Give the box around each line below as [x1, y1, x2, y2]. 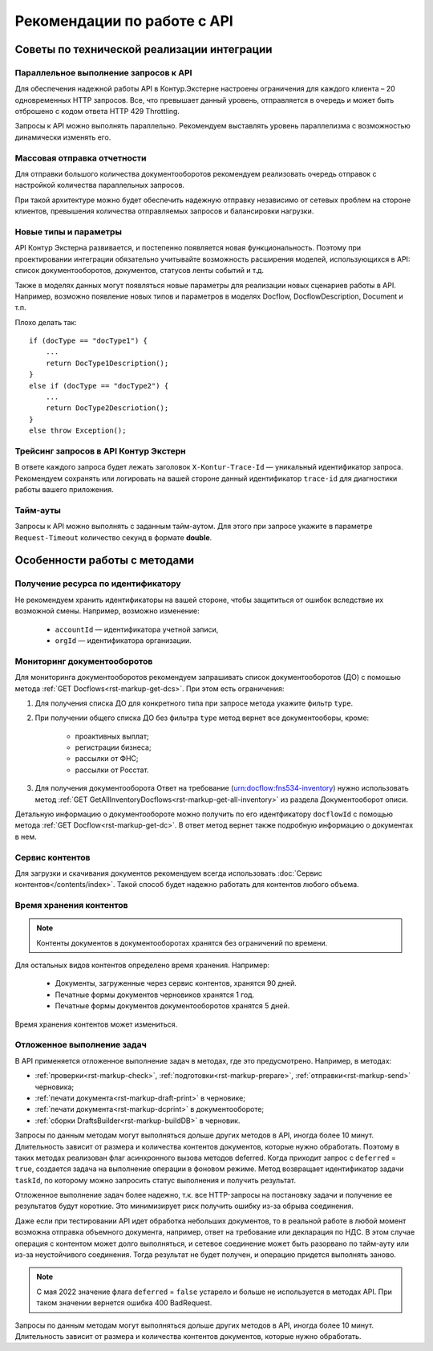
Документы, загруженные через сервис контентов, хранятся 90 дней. [55, 979, 297, 988]
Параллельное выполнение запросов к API [14, 67, 192, 78]
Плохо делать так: [14, 317, 78, 327]
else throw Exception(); [29, 426, 127, 435]
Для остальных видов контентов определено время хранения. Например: [14, 960, 270, 971]
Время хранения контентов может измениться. [14, 1019, 178, 1029]
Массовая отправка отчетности [14, 153, 148, 164]
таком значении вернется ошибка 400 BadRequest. [36, 1298, 212, 1308]
